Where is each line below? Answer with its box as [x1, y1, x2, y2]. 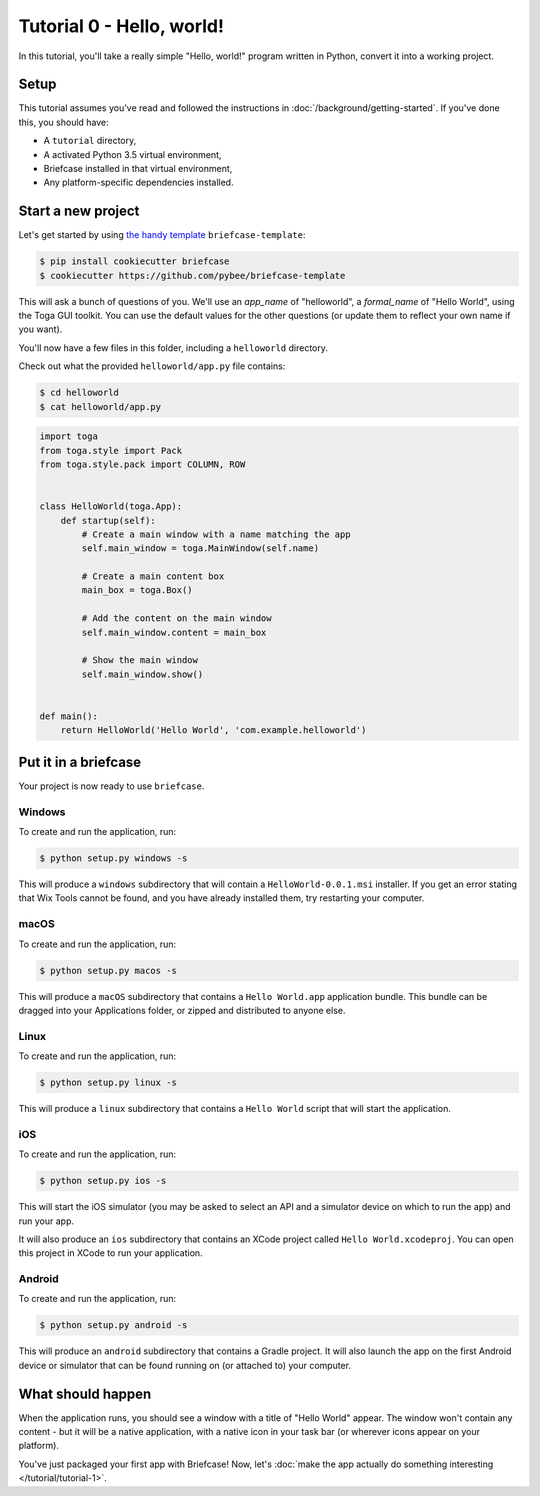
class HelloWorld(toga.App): [39, 501, 183, 512]
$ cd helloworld [39, 387, 120, 399]
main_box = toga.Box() [81, 585, 194, 596]
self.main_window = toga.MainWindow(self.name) [81, 543, 320, 554]
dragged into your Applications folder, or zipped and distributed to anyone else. [18, 1004, 346, 1016]
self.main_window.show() [81, 668, 204, 680]
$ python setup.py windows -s [39, 853, 188, 864]
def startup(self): [60, 515, 157, 526]
